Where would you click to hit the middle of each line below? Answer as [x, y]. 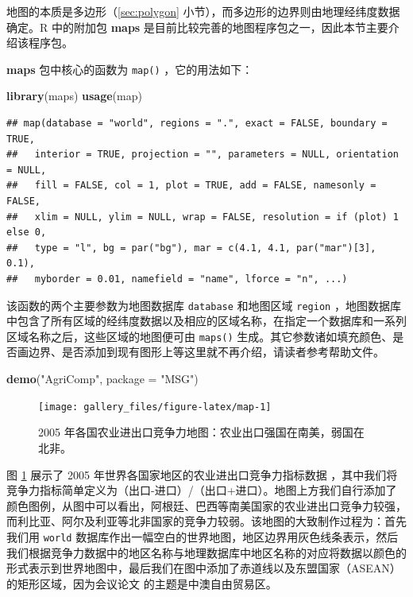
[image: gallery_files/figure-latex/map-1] [155, 407]
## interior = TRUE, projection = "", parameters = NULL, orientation [203, 155]
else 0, [27, 233]
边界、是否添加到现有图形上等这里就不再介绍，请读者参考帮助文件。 [206, 352]
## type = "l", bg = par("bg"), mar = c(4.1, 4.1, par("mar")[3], [191, 248]
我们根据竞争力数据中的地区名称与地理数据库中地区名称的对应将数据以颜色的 [206, 552]
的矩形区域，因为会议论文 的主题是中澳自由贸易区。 [142, 583]
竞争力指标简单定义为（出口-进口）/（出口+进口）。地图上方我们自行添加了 [202, 490]
